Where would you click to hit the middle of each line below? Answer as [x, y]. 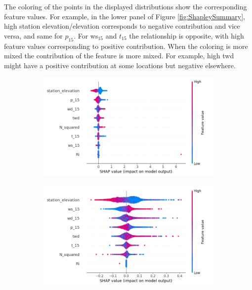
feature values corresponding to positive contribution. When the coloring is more [126, 46]
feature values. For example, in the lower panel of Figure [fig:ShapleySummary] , [125, 16]
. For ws [86, 35]
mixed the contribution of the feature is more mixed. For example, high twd [119, 56]
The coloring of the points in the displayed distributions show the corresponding [126, 6]
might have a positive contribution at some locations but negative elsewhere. [120, 65]
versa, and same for [33, 35]
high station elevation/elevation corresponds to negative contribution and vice [122, 26]
